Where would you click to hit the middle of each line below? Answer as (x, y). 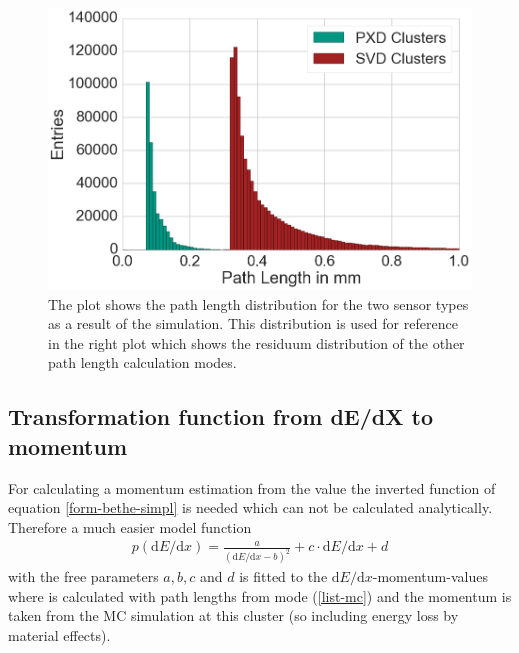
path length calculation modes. (142, 362)
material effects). (59, 635)
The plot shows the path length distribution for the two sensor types (258, 303)
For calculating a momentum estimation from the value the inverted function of (252, 487)
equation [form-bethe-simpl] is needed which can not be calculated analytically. (250, 507)
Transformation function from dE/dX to (220, 416)
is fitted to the (283, 576)
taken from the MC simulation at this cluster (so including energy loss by (233, 615)
